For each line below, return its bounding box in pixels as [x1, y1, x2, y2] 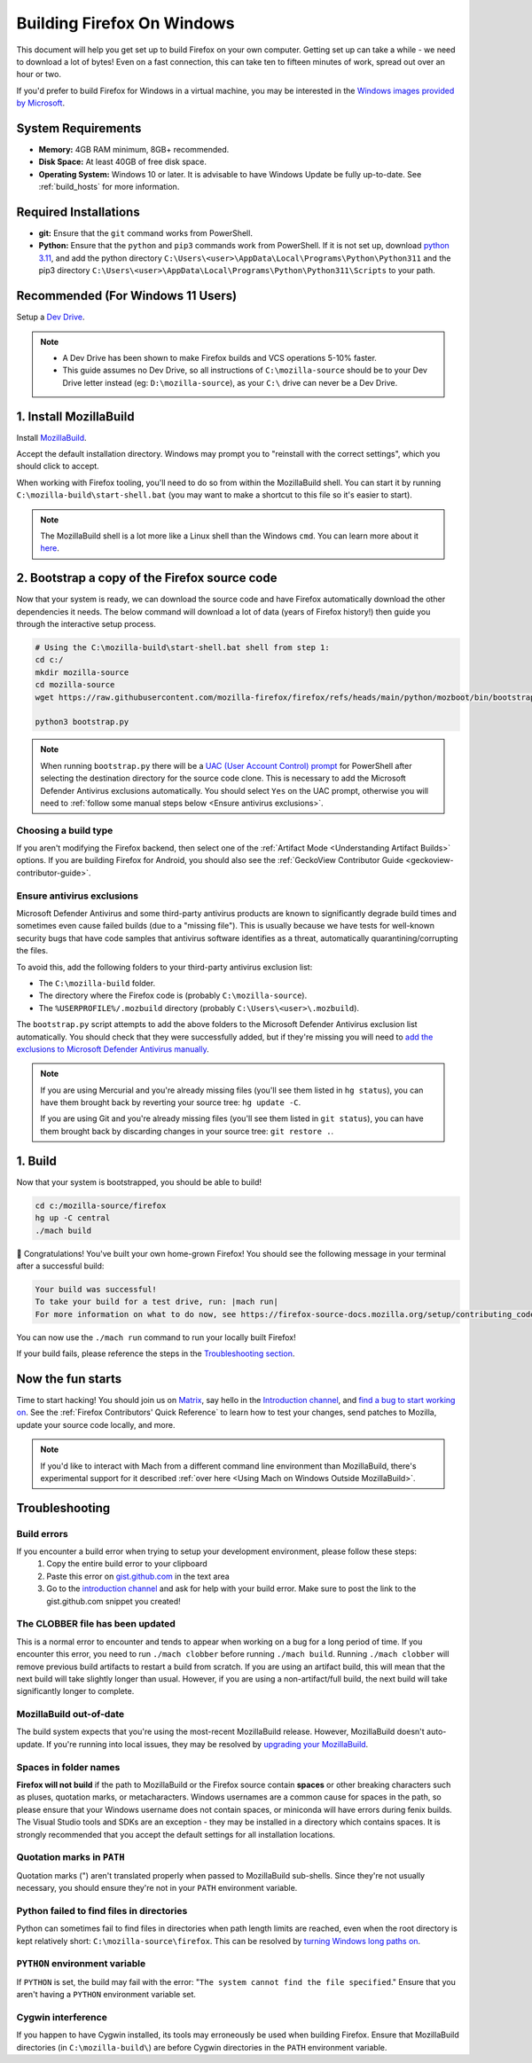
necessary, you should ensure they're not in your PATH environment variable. [16, 1883, 298, 1894]
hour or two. [16, 69, 62, 80]
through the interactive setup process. [16, 619, 157, 630]
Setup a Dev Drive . [16, 311, 85, 323]
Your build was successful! [35, 1284, 157, 1294]
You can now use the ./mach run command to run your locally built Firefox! [16, 1331, 296, 1343]
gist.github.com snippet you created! [46, 1596, 181, 1606]
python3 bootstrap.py [35, 717, 129, 727]
